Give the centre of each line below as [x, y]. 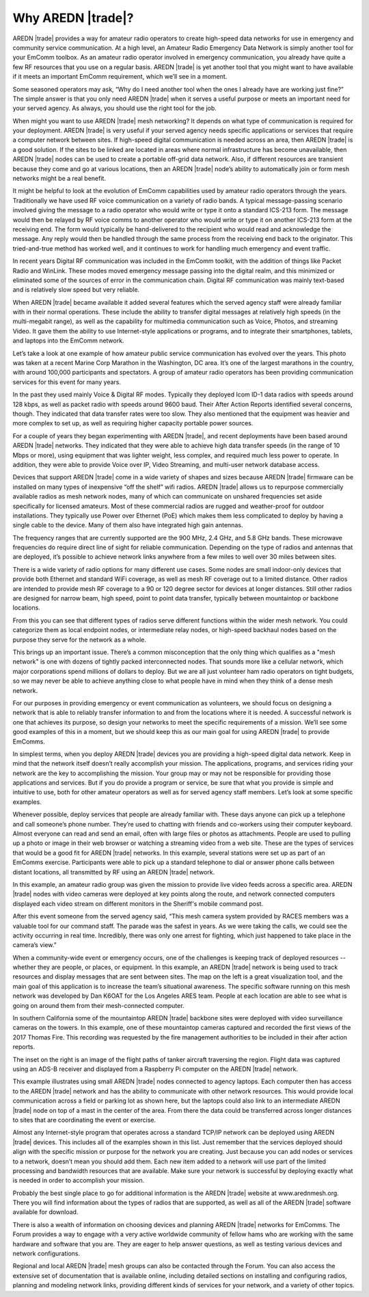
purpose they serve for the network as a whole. [80, 640]
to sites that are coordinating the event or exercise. [84, 1120]
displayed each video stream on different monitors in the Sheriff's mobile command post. [138, 903]
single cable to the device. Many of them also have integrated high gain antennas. [128, 525]
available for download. [45, 1212]
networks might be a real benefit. [59, 179]
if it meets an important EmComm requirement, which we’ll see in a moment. [120, 77]
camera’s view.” [35, 945]
